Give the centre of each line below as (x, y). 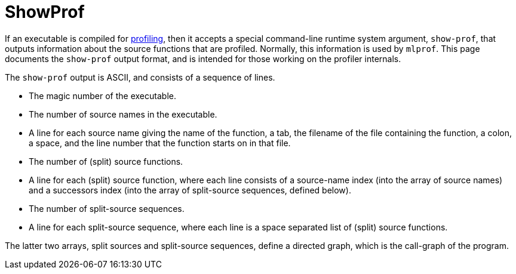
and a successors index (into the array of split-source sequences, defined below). (190, 190)
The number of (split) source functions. (106, 161)
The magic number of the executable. (102, 96)
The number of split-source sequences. (107, 208)
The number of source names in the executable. (123, 114)
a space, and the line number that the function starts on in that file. (160, 143)
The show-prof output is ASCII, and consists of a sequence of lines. (140, 77)
